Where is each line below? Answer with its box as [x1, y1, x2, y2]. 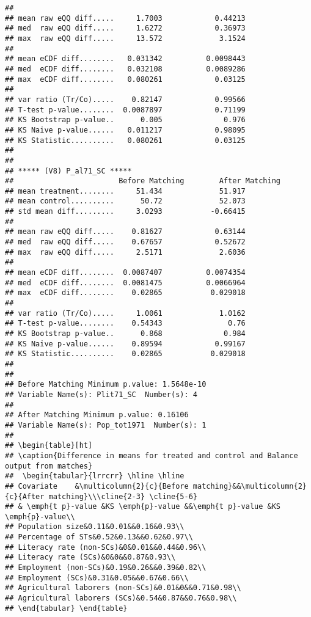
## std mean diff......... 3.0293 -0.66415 [5, 207, 246, 216]
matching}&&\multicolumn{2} [192, 481, 307, 491]
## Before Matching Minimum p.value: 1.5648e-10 [5, 380, 207, 389]
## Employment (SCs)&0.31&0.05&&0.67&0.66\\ [5, 573, 189, 582]
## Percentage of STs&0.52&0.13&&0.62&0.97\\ [5, 533, 193, 542]
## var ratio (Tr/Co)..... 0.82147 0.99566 [5, 95, 246, 104]
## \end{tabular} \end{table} [5, 604, 128, 613]
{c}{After [5, 492, 45, 501]
